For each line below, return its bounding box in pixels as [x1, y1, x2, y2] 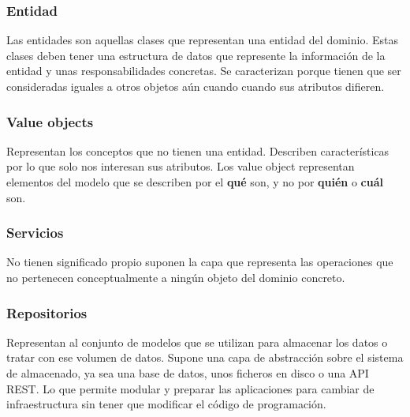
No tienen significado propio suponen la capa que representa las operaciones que [6, 254, 393, 270]
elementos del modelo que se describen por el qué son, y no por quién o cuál [6, 174, 384, 190]
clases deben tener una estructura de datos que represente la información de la [6, 47, 386, 63]
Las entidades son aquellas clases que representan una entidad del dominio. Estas [6, 32, 398, 48]
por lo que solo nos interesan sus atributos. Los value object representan [6, 158, 355, 175]
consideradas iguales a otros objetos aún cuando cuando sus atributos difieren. [6, 78, 385, 94]
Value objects [6, 111, 94, 131]
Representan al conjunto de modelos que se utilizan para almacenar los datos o [6, 333, 388, 350]
